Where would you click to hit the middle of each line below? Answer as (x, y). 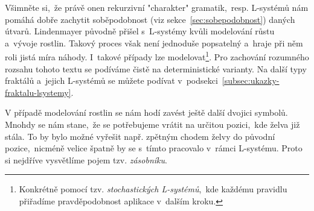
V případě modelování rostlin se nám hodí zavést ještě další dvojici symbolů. (146, 112)
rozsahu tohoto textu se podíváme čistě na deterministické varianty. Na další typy (156, 68)
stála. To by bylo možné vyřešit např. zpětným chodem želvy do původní (140, 136)
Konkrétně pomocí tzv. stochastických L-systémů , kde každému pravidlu (153, 189)
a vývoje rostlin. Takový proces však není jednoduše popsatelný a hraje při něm (154, 43)
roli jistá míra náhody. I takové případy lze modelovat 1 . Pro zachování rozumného (157, 56)
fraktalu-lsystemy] (38, 92)
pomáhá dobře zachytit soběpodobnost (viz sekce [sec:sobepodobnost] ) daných (150, 19)
